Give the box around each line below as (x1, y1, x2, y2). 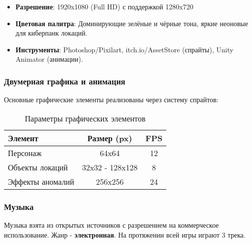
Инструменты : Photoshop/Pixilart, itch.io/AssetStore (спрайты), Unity (15, 44, 234, 54)
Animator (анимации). (15, 54, 83, 64)
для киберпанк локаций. (15, 28, 88, 38)
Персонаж (8, 147, 42, 159)
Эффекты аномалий (8, 175, 74, 187)
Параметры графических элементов (25, 112, 146, 124)
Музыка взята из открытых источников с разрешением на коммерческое (4, 220, 219, 230)
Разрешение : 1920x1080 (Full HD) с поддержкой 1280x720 (15, 1, 193, 11)
